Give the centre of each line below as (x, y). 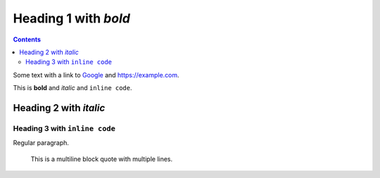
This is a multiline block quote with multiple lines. (102, 159)
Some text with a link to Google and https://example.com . (96, 75)
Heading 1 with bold (71, 18)
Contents (27, 39)
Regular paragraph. (41, 143)
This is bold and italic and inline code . (72, 88)
